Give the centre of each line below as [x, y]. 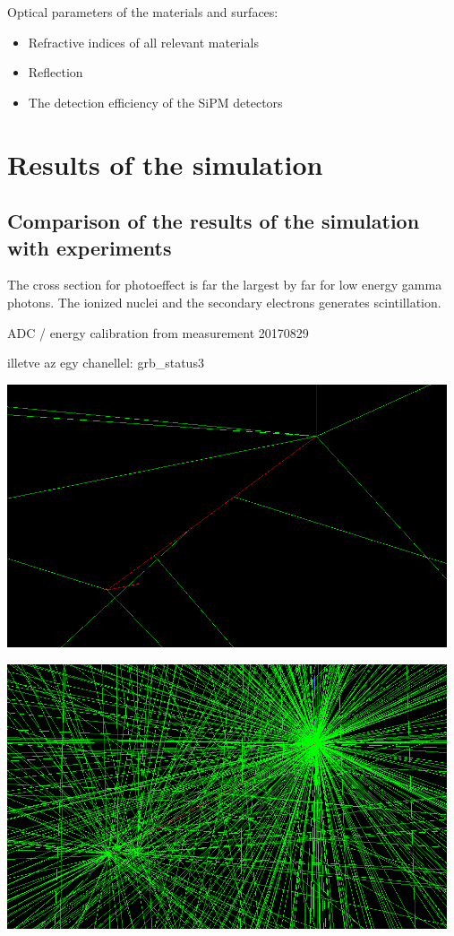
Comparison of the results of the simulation [214, 221]
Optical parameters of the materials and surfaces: [143, 12]
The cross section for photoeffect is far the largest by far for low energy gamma [225, 285]
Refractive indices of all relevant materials [143, 42]
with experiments [90, 247]
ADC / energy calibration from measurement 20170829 [158, 332]
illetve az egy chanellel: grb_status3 [106, 363]
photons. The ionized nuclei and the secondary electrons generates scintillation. [224, 302]
